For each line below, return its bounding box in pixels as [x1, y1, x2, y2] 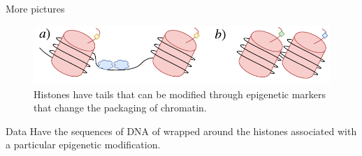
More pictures [6, 1, 65, 15]
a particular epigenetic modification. [6, 137, 161, 152]
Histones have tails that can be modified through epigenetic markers [34, 86, 326, 101]
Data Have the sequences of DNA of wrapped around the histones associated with [6, 123, 357, 138]
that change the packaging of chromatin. [34, 100, 207, 115]
